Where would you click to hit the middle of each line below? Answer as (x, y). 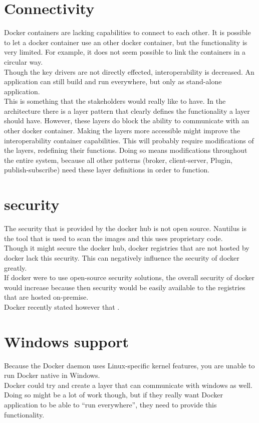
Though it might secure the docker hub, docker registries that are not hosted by (127, 248)
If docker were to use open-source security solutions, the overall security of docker (129, 277)
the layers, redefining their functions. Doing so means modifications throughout (126, 150)
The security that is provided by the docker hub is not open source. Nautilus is (125, 228)
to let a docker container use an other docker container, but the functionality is (126, 42)
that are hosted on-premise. (46, 297)
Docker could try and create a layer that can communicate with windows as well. (128, 385)
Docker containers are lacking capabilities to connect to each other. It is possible (127, 32)
